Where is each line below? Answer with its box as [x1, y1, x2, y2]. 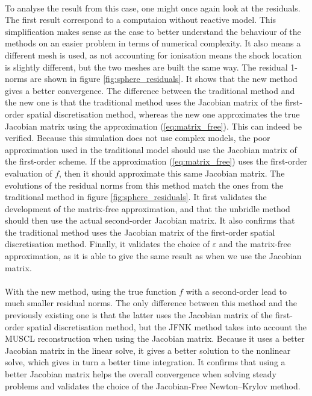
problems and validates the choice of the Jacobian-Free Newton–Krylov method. [5, 379, 301, 392]
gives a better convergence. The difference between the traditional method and [5, 84, 295, 96]
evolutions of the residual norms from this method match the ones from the [5, 178, 284, 191]
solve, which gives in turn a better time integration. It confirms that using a [5, 356, 285, 368]
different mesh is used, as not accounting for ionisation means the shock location [5, 48, 302, 61]
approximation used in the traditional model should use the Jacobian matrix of [5, 143, 297, 156]
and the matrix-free [219, 237, 291, 250]
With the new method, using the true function [5, 284, 176, 297]
